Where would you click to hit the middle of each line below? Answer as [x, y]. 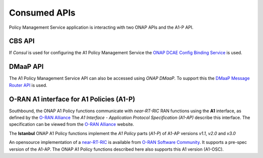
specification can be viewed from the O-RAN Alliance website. [72, 124]
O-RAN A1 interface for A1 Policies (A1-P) [72, 99]
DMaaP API [26, 67]
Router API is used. [28, 85]
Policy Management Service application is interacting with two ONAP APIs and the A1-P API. [101, 27]
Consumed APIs [42, 13]
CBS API [22, 41]
